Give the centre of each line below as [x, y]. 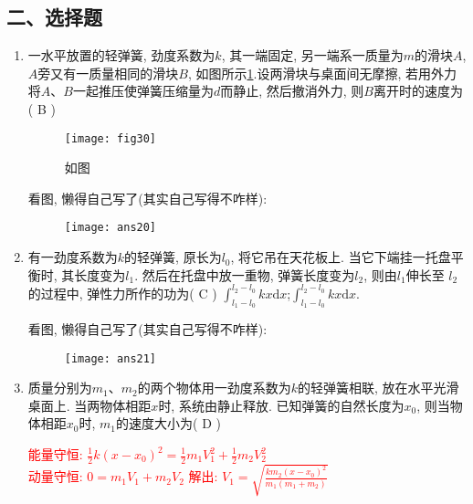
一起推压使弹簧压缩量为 [143, 91]
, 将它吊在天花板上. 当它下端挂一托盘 [341, 257]
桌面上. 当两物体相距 [89, 405]
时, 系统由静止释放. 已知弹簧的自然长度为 [281, 405]
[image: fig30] [110, 138]
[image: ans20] [110, 228]
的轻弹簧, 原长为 [173, 257]
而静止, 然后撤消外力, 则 [292, 91]
